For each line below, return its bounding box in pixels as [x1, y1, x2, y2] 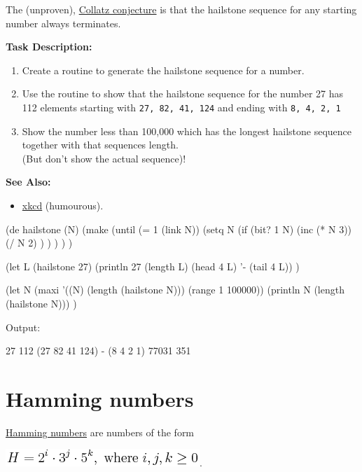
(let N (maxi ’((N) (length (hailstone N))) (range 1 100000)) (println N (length [6, 282, 344, 297]
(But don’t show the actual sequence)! [22, 151, 186, 165]
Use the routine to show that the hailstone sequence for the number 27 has [22, 86, 343, 101]
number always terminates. [6, 15, 121, 30]
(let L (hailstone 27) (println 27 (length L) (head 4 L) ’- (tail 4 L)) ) [6, 258, 300, 273]
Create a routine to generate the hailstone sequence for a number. [22, 62, 305, 77]
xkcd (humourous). [22, 198, 104, 212]
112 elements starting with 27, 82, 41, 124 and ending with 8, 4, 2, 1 [22, 99, 341, 114]
